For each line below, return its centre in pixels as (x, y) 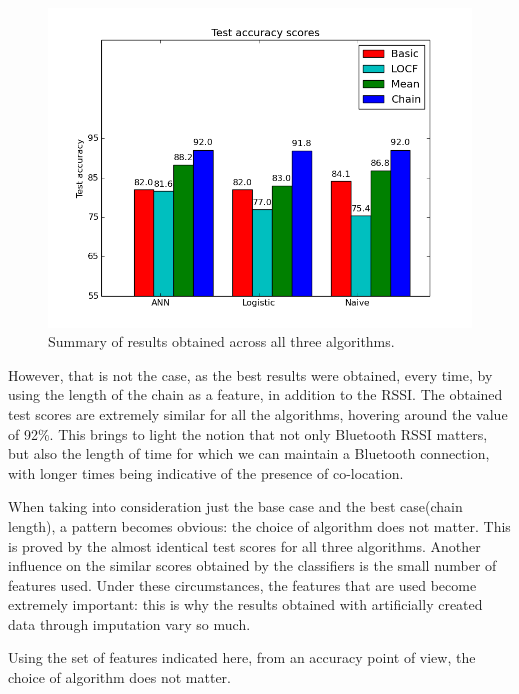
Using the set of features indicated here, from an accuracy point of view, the (242, 657)
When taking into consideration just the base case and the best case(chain (235, 506)
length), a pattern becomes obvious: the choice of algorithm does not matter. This (259, 525)
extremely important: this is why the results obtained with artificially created (245, 604)
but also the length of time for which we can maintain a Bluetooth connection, (249, 453)
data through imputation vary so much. (129, 623)
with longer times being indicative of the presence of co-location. (206, 472)
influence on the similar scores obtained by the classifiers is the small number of (252, 565)
